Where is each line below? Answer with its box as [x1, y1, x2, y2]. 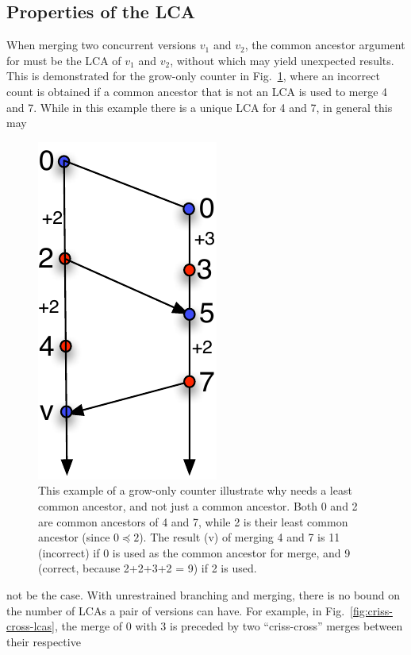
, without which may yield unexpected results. [170, 52, 394, 68]
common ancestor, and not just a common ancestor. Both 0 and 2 [38, 497, 358, 514]
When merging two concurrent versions [6, 37, 197, 53]
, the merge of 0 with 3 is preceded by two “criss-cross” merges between [54, 618, 403, 634]
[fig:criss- [350, 602, 393, 618]
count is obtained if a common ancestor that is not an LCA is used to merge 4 [6, 83, 388, 99]
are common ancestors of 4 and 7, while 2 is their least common [38, 513, 348, 530]
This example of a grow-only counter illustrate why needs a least [38, 482, 352, 499]
